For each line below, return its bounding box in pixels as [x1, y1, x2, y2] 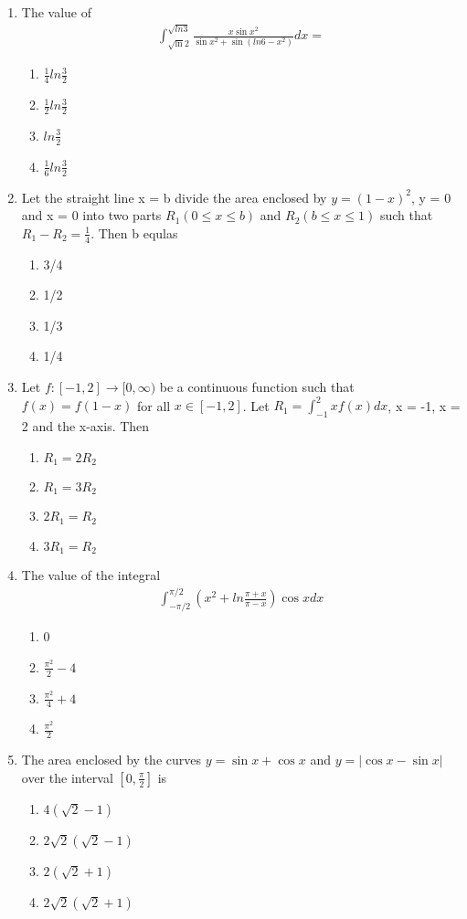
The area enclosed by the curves [21, 750, 201, 769]
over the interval [21, 767, 113, 787]
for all [136, 396, 171, 415]
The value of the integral [21, 565, 161, 585]
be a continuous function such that [159, 377, 355, 396]
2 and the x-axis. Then [21, 416, 150, 435]
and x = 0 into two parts [21, 206, 162, 225]
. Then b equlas [90, 223, 178, 242]
